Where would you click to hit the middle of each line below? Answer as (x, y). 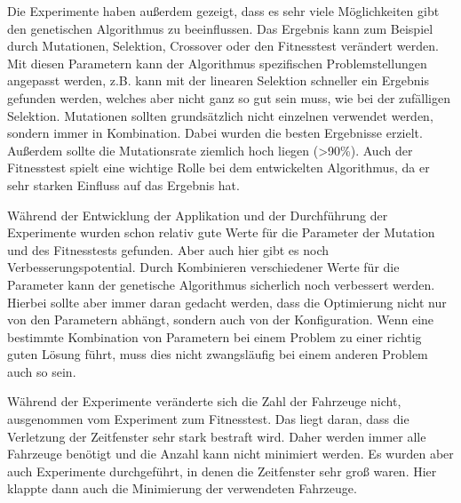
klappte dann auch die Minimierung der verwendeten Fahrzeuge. (182, 488)
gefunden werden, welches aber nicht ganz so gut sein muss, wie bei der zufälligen (229, 97)
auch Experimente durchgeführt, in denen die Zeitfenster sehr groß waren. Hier (222, 471)
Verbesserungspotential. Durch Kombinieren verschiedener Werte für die (203, 267)
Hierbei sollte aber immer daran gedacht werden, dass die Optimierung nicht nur (227, 302)
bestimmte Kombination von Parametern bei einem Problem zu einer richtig (215, 336)
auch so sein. (42, 371)
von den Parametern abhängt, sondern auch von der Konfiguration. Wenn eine (221, 319)
